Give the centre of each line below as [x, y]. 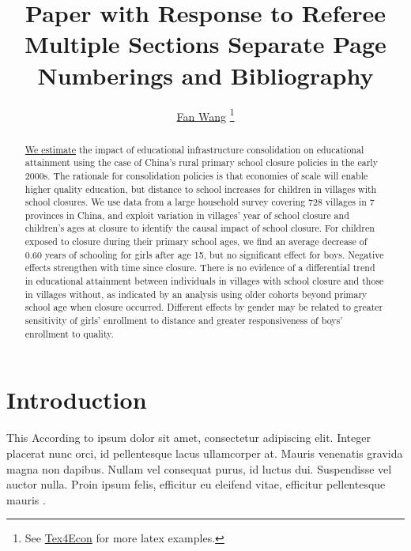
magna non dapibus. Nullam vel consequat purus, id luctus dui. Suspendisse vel [199, 468]
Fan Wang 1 [205, 115]
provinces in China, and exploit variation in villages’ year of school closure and [187, 215]
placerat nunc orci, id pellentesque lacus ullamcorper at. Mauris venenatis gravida [205, 453]
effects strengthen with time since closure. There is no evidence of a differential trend [200, 268]
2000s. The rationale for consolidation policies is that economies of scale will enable [196, 175]
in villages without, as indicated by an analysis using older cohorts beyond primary [196, 294]
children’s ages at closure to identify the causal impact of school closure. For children [200, 228]
